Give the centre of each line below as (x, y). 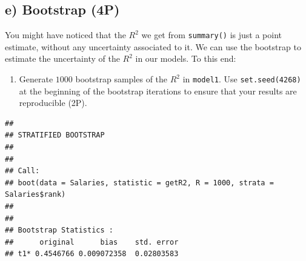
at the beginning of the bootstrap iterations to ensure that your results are (158, 91)
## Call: (22, 171)
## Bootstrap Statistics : (59, 230)
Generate (36, 79)
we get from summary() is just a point (212, 35)
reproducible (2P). (53, 103)
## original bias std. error (92, 242)
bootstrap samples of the (121, 79)
